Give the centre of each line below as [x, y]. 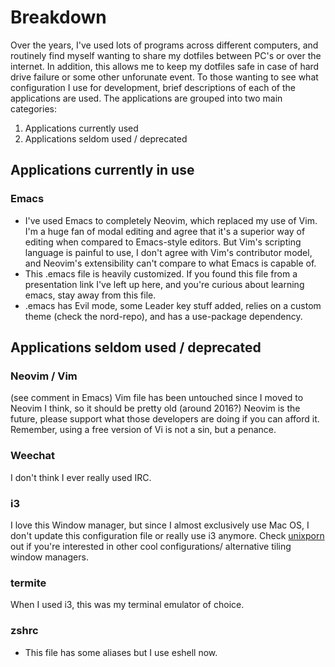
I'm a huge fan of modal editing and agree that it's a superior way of [165, 231]
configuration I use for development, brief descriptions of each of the [153, 87]
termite [28, 583]
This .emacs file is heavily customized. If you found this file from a [161, 273]
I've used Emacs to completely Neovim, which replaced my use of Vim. [171, 220]
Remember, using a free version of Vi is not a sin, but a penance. [143, 430]
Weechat [32, 456]
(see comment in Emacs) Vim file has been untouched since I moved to [157, 398]
